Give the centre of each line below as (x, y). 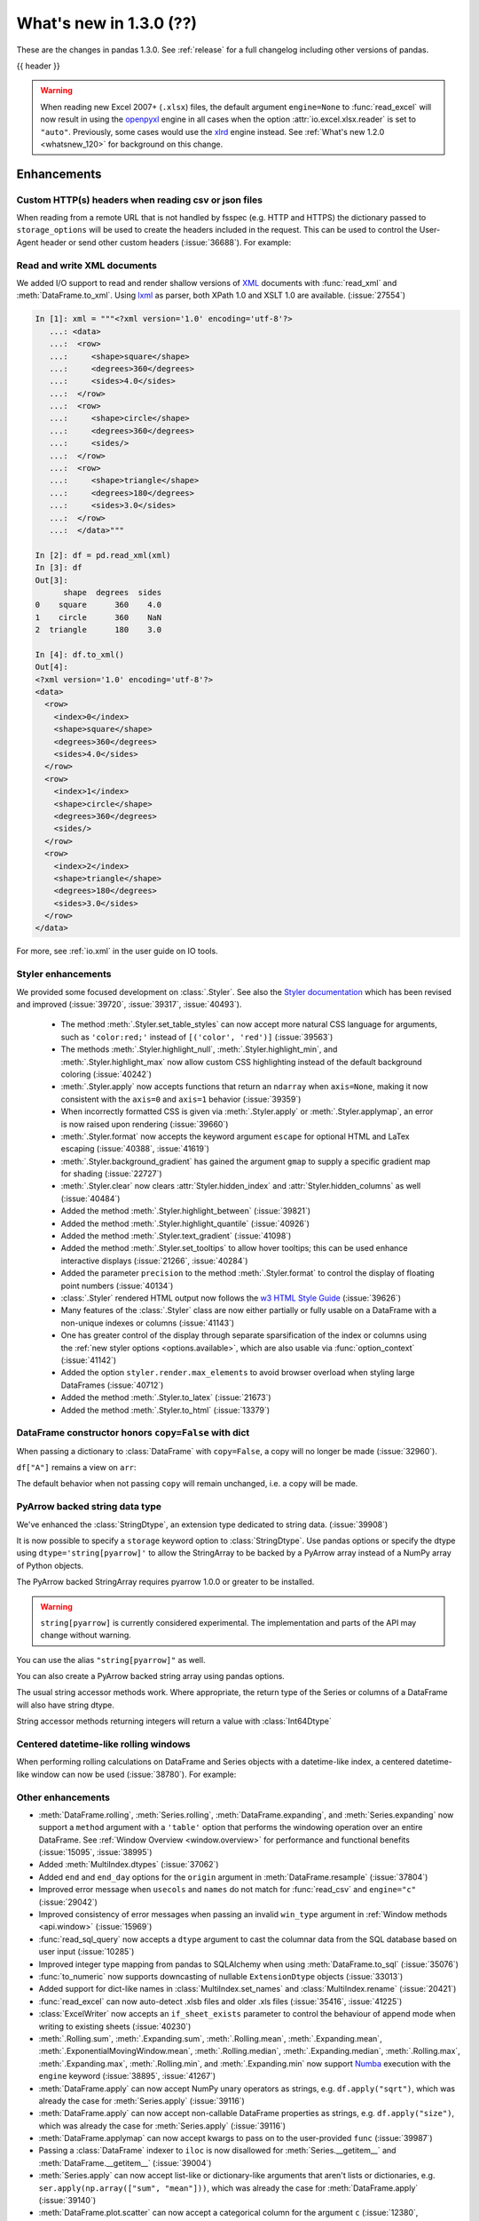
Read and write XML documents (87, 265)
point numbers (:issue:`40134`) (117, 1286)
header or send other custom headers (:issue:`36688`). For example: (166, 242)
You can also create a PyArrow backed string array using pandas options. (151, 1676)
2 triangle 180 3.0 (98, 630)
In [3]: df (59, 568)
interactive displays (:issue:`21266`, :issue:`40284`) (154, 1261)
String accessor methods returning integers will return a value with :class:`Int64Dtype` (174, 1721)
